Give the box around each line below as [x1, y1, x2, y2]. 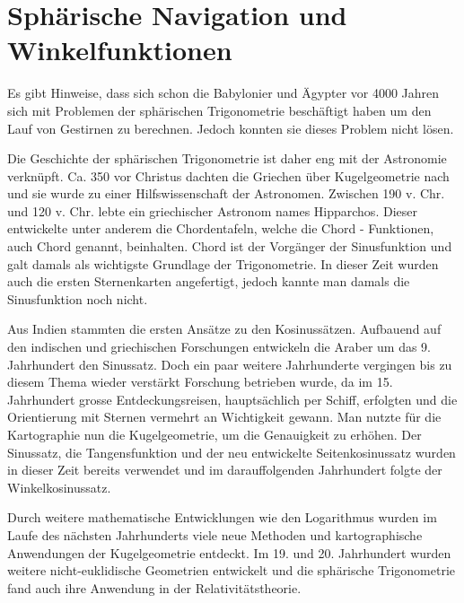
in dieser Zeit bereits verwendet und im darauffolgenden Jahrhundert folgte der [7, 460, 442, 479]
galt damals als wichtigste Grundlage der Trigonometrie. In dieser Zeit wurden [7, 254, 439, 273]
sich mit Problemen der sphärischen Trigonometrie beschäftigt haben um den [7, 100, 432, 119]
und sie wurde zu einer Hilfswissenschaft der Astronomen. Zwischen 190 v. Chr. [7, 184, 445, 203]
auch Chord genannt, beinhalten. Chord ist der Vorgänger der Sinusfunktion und [7, 237, 452, 256]
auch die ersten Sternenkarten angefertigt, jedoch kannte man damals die [7, 272, 410, 291]
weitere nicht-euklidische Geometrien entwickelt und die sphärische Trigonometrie [7, 561, 456, 580]
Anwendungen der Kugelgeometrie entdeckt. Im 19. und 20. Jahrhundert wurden [7, 543, 451, 562]
